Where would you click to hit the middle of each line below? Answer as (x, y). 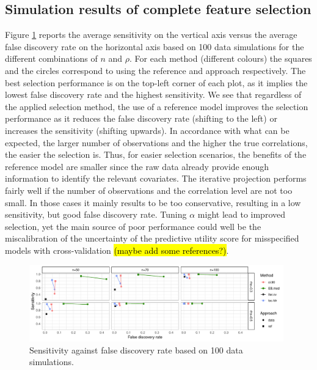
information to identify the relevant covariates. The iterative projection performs (156, 178)
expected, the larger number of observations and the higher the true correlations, (156, 142)
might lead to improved (241, 214)
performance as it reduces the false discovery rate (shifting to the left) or (141, 118)
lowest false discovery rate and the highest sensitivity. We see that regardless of (153, 94)
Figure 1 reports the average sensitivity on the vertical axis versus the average (151, 35)
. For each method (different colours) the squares (221, 58)
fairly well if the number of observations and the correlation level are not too (149, 190)
